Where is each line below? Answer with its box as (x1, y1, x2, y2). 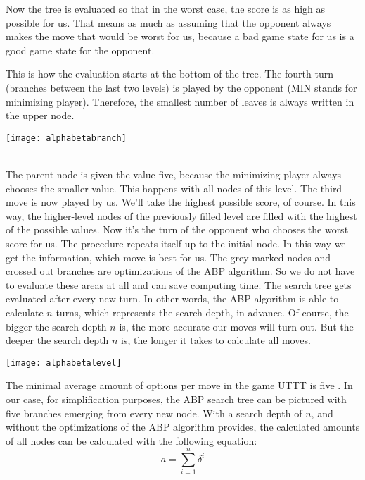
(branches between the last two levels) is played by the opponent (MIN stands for (6, 80, 357, 94)
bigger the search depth (6, 319, 107, 333)
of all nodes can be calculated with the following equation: (6, 433, 257, 448)
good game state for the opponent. (6, 42, 155, 57)
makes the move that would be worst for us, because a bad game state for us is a (6, 29, 354, 44)
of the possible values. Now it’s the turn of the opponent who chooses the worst (6, 222, 349, 237)
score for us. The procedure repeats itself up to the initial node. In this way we (6, 235, 346, 250)
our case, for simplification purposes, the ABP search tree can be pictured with (6, 391, 347, 406)
